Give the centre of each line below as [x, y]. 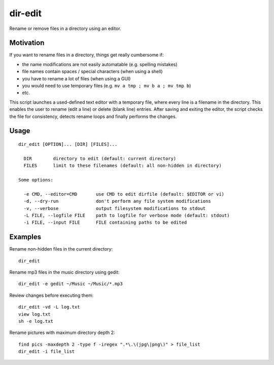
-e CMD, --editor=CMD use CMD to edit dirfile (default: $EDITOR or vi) [124, 194]
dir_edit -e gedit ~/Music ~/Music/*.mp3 [71, 284]
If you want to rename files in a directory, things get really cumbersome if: [87, 55]
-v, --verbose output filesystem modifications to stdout [115, 208]
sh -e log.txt [36, 321]
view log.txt [35, 314]
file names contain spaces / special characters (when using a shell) [92, 72]
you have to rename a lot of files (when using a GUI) [76, 78]
